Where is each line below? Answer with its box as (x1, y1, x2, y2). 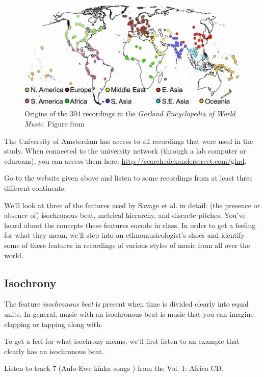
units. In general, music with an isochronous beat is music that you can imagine (4, 308, 254, 319)
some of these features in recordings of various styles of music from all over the (4, 239, 250, 250)
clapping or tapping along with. (4, 318, 102, 329)
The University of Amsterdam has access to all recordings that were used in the (4, 135, 253, 146)
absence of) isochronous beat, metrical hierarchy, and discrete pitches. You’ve (4, 210, 246, 220)
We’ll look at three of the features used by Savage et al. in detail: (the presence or (4, 199, 260, 210)
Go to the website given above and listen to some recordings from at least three (4, 172, 253, 183)
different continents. (4, 182, 66, 193)
